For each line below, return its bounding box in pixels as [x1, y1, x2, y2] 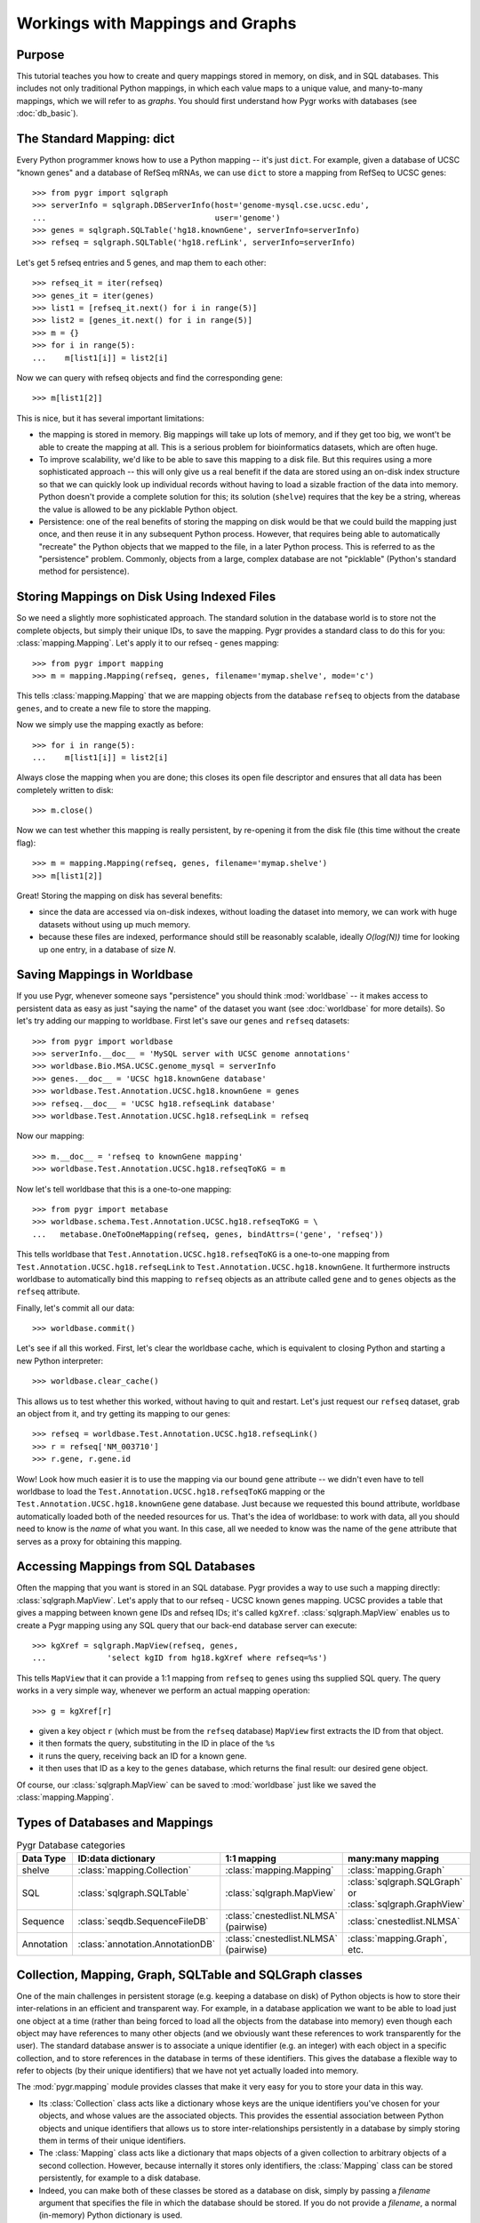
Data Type [21, 1852, 67, 1865]
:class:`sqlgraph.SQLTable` [77, 1887, 190, 1899]
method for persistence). [38, 566, 130, 577]
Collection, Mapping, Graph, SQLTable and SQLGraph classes [16, 1967, 364, 1982]
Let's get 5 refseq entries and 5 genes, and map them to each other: [16, 257, 267, 268]
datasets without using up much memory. [38, 919, 191, 929]
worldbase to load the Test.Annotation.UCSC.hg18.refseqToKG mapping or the [16, 1486, 325, 1497]
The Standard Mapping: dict [16, 132, 175, 147]
